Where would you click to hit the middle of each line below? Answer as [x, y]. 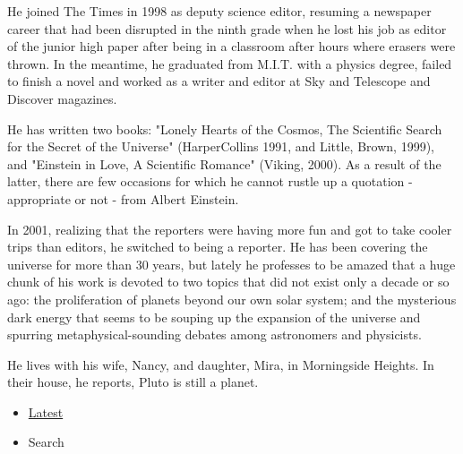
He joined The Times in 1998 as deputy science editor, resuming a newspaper [219, 11]
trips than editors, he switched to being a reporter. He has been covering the [218, 247]
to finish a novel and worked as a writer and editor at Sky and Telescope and [219, 81]
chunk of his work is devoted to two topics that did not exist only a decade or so [228, 282]
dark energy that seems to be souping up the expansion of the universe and [214, 317]
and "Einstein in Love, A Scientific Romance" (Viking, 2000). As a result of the [224, 163]
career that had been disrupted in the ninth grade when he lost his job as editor [227, 28]
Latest [46, 411]
